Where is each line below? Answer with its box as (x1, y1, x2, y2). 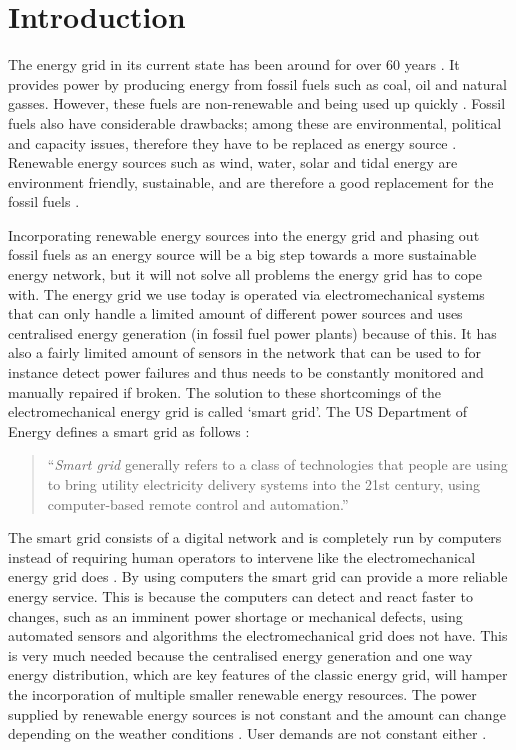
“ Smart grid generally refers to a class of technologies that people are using (47, 454, 508, 475)
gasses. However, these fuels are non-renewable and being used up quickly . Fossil (8, 93, 506, 114)
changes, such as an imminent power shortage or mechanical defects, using (8, 605, 463, 626)
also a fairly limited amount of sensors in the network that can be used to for (8, 342, 482, 363)
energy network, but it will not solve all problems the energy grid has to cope (8, 264, 483, 285)
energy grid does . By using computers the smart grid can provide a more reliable (8, 566, 508, 587)
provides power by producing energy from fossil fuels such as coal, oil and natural (8, 73, 507, 94)
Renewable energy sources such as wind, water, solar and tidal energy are (8, 152, 458, 173)
